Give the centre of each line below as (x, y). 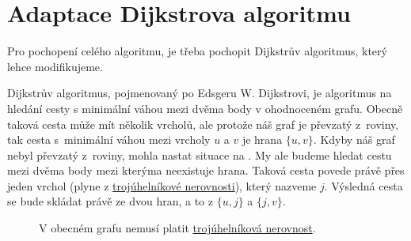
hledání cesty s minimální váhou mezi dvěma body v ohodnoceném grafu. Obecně (205, 108)
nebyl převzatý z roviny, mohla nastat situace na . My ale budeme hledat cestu (200, 154)
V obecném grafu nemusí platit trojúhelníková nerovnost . (177, 228)
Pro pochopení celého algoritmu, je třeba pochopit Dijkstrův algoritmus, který (197, 51)
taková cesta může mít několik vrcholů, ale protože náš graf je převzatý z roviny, (203, 124)
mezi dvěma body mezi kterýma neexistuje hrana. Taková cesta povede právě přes (206, 170)
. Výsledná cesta (363, 185)
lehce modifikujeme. (55, 66)
